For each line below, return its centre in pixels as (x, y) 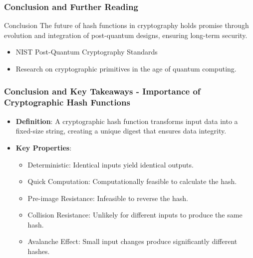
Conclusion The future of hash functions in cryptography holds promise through (126, 25)
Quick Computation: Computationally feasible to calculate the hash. (132, 181)
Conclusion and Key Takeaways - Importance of (102, 91)
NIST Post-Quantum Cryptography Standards (87, 52)
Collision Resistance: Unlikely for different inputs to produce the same (135, 215)
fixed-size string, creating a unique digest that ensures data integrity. (121, 131)
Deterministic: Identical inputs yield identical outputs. (111, 164)
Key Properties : (44, 147)
